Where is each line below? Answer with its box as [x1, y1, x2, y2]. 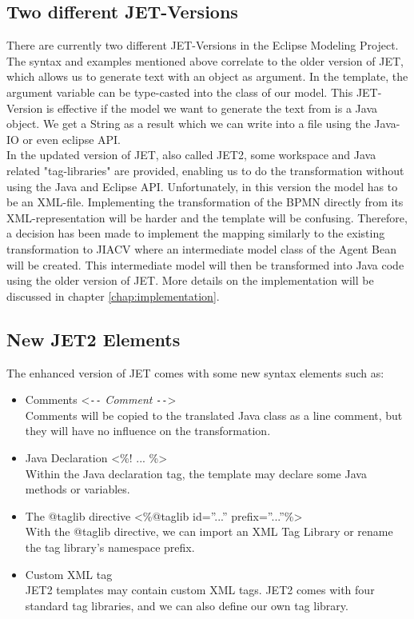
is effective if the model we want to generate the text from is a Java [46, 99, 378, 116]
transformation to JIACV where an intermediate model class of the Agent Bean [6, 240, 397, 257]
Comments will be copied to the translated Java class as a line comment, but [25, 406, 403, 423]
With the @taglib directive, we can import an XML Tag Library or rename [25, 523, 393, 540]
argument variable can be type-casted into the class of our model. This [6, 83, 353, 100]
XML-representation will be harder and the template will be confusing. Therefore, [6, 209, 408, 226]
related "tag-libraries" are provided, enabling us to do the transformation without [6, 162, 404, 178]
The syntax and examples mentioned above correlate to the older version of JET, [6, 52, 404, 69]
